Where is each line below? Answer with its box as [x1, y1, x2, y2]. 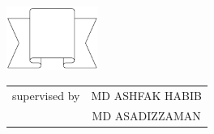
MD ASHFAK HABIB [91, 86, 202, 103]
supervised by [12, 86, 80, 103]
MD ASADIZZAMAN [92, 107, 201, 124]
